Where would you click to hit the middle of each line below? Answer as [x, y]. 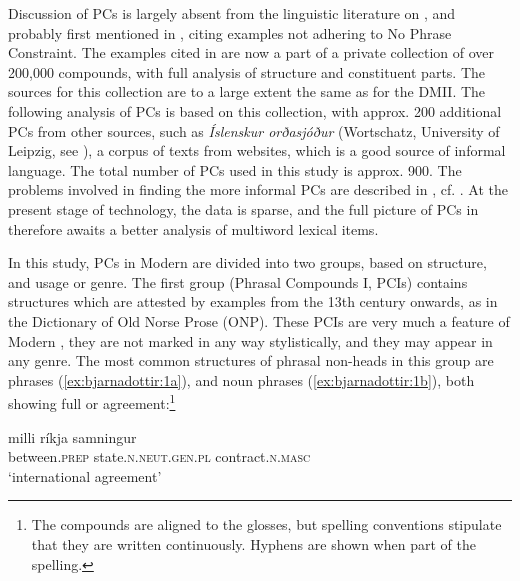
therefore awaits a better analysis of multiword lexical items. [193, 228]
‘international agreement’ [85, 475]
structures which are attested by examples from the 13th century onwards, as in [253, 301]
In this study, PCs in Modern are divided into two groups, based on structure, [247, 262]
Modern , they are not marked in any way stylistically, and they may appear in [250, 340]
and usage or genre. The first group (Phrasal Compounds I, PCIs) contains [238, 281]
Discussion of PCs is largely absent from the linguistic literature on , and [232, 13]
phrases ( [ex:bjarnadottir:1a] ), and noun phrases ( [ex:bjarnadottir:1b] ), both [241, 379]
